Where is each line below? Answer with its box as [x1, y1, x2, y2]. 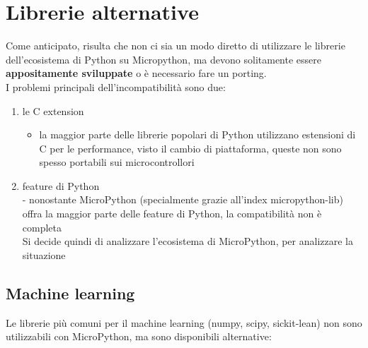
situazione [22, 247, 66, 262]
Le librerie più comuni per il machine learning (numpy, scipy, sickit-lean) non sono [6, 315, 362, 330]
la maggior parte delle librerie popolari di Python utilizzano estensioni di [39, 127, 356, 142]
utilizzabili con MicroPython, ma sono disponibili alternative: [6, 329, 272, 344]
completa [22, 220, 62, 234]
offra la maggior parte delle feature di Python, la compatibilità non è [22, 206, 322, 221]
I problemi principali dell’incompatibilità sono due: [6, 79, 226, 94]
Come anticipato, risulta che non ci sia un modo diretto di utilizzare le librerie [6, 38, 345, 53]
